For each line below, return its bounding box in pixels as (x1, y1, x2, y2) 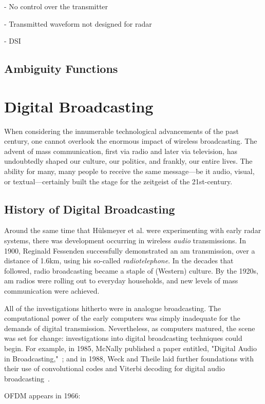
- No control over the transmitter (4, 1, 108, 11)
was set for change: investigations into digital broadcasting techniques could (4, 333, 242, 343)
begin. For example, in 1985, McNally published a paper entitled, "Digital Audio (4, 342, 257, 353)
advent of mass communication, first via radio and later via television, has (4, 145, 237, 156)
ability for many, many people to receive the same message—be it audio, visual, (4, 166, 255, 177)
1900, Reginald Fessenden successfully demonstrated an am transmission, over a (4, 245, 255, 256)
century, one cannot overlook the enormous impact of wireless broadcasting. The (4, 136, 257, 146)
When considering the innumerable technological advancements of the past (4, 125, 239, 136)
